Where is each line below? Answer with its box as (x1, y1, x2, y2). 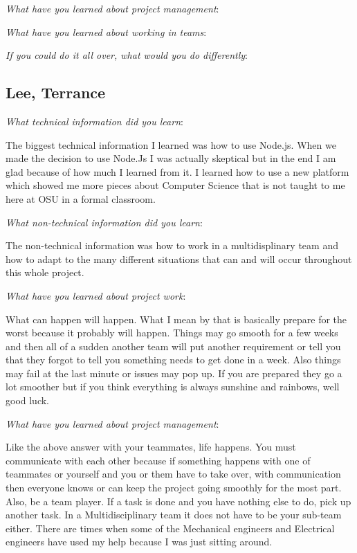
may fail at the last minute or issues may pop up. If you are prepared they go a (6, 365, 342, 380)
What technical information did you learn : (6, 114, 183, 128)
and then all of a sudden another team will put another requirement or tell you (6, 338, 341, 353)
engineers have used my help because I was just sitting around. (6, 534, 273, 549)
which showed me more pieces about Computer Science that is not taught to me (6, 178, 345, 192)
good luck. (6, 393, 50, 408)
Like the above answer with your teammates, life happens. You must (6, 439, 296, 454)
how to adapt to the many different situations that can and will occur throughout (6, 251, 352, 266)
